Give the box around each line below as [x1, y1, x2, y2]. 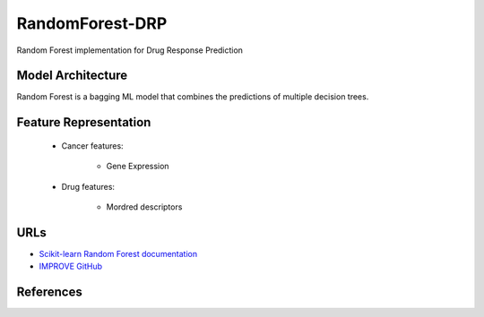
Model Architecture [16, 68, 128, 83]
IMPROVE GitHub [39, 261, 103, 272]
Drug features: [61, 181, 116, 192]
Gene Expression [106, 161, 169, 172]
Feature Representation [16, 115, 151, 130]
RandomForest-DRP [16, 13, 168, 33]
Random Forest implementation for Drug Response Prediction [16, 45, 244, 56]
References [16, 285, 82, 300]
